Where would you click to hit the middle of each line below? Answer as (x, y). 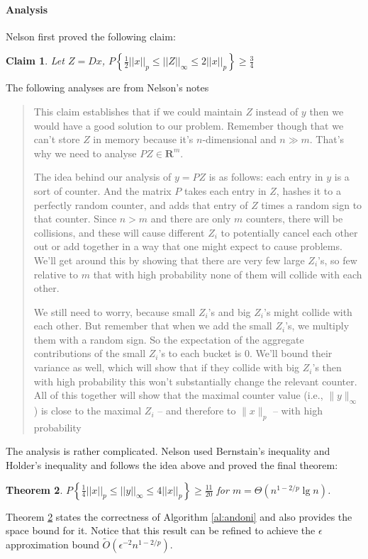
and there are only (191, 219)
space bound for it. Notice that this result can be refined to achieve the (161, 530)
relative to (56, 274)
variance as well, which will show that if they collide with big (167, 367)
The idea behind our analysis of (102, 177)
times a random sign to (312, 204)
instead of (277, 111)
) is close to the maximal (88, 411)
